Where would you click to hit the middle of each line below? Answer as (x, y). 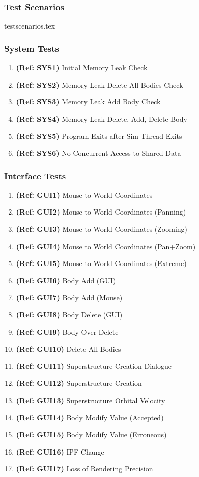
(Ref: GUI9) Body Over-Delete (67, 332)
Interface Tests (35, 176)
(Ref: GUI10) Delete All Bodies (68, 349)
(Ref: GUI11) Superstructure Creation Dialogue (94, 366)
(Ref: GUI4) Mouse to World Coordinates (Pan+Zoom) (106, 246)
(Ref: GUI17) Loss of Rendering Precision (84, 469)
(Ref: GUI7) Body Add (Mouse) (69, 297)
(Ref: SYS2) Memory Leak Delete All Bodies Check (99, 84)
